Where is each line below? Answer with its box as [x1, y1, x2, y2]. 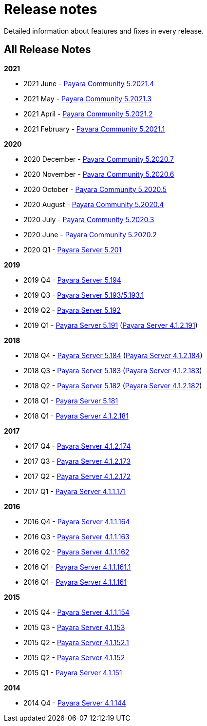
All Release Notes [4, 43, 91, 56]
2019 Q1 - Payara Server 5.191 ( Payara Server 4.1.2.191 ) [23, 321, 198, 329]
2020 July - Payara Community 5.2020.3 [23, 215, 154, 224]
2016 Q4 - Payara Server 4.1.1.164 [23, 517, 130, 526]
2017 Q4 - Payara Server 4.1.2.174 [23, 441, 131, 450]
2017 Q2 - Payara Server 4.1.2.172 [23, 472, 131, 480]
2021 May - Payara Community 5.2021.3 [23, 94, 151, 103]
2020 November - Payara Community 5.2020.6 [23, 170, 174, 178]
